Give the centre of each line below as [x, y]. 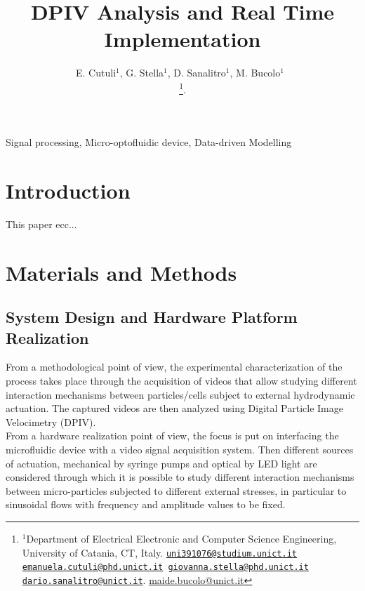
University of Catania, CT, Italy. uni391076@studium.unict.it [160, 552]
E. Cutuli [96, 73]
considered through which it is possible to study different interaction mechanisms [180, 477]
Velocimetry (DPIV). [51, 421]
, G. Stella [142, 73]
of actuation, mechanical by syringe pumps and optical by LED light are [161, 463]
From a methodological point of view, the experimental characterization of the [174, 367]
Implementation [182, 39]
